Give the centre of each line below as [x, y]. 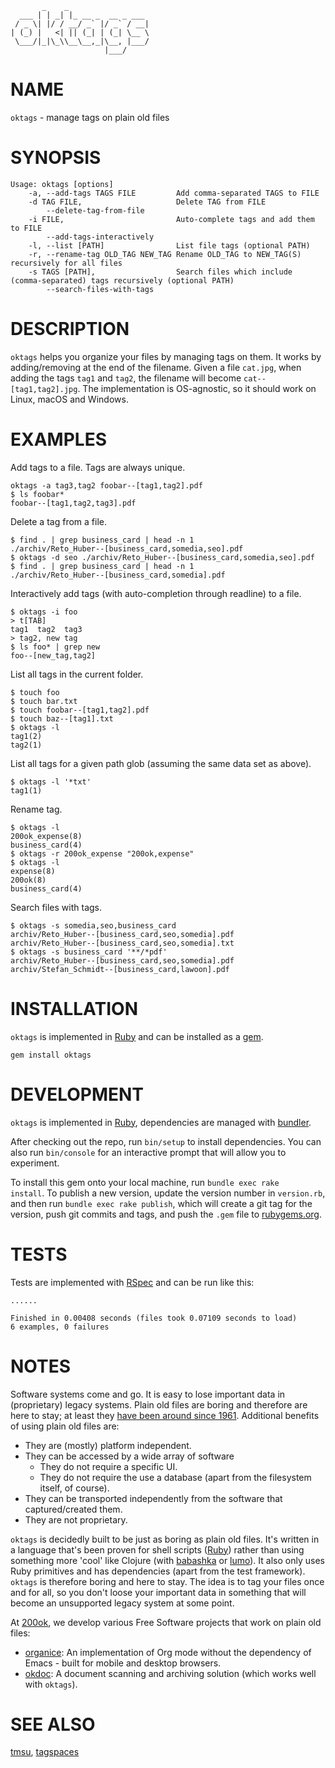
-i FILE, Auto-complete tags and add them [171, 219]
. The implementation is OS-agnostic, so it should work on [197, 388]
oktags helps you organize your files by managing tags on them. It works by [166, 356]
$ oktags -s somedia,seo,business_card [93, 925]
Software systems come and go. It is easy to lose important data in [148, 1394]
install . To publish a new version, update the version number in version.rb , [168, 1193]
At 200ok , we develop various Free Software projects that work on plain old [166, 1622]
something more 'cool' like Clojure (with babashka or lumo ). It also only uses [167, 1560]
